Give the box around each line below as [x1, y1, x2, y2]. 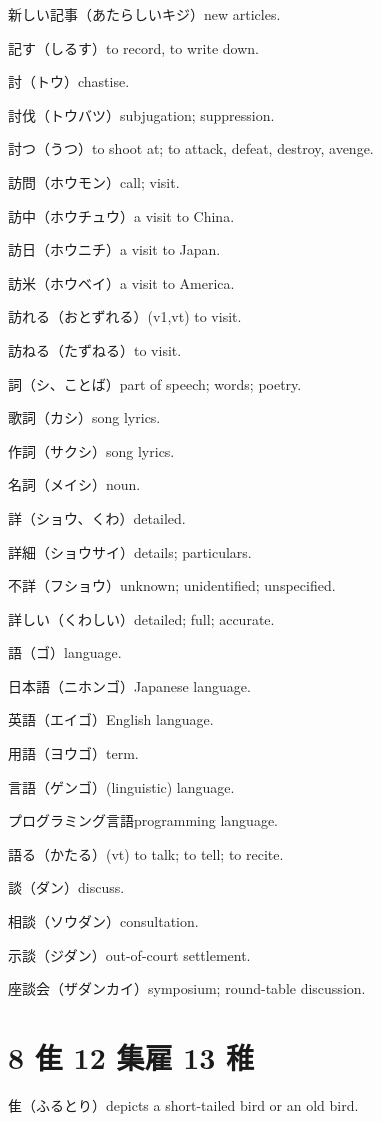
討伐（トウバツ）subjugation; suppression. [8, 104, 275, 125]
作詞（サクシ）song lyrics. [8, 440, 175, 461]
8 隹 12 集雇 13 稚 [8, 1037, 255, 1077]
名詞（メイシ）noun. [8, 474, 141, 495]
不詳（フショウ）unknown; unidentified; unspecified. [8, 575, 336, 596]
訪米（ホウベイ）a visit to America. [8, 272, 235, 293]
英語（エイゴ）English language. [8, 709, 214, 730]
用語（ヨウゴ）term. [8, 743, 139, 764]
